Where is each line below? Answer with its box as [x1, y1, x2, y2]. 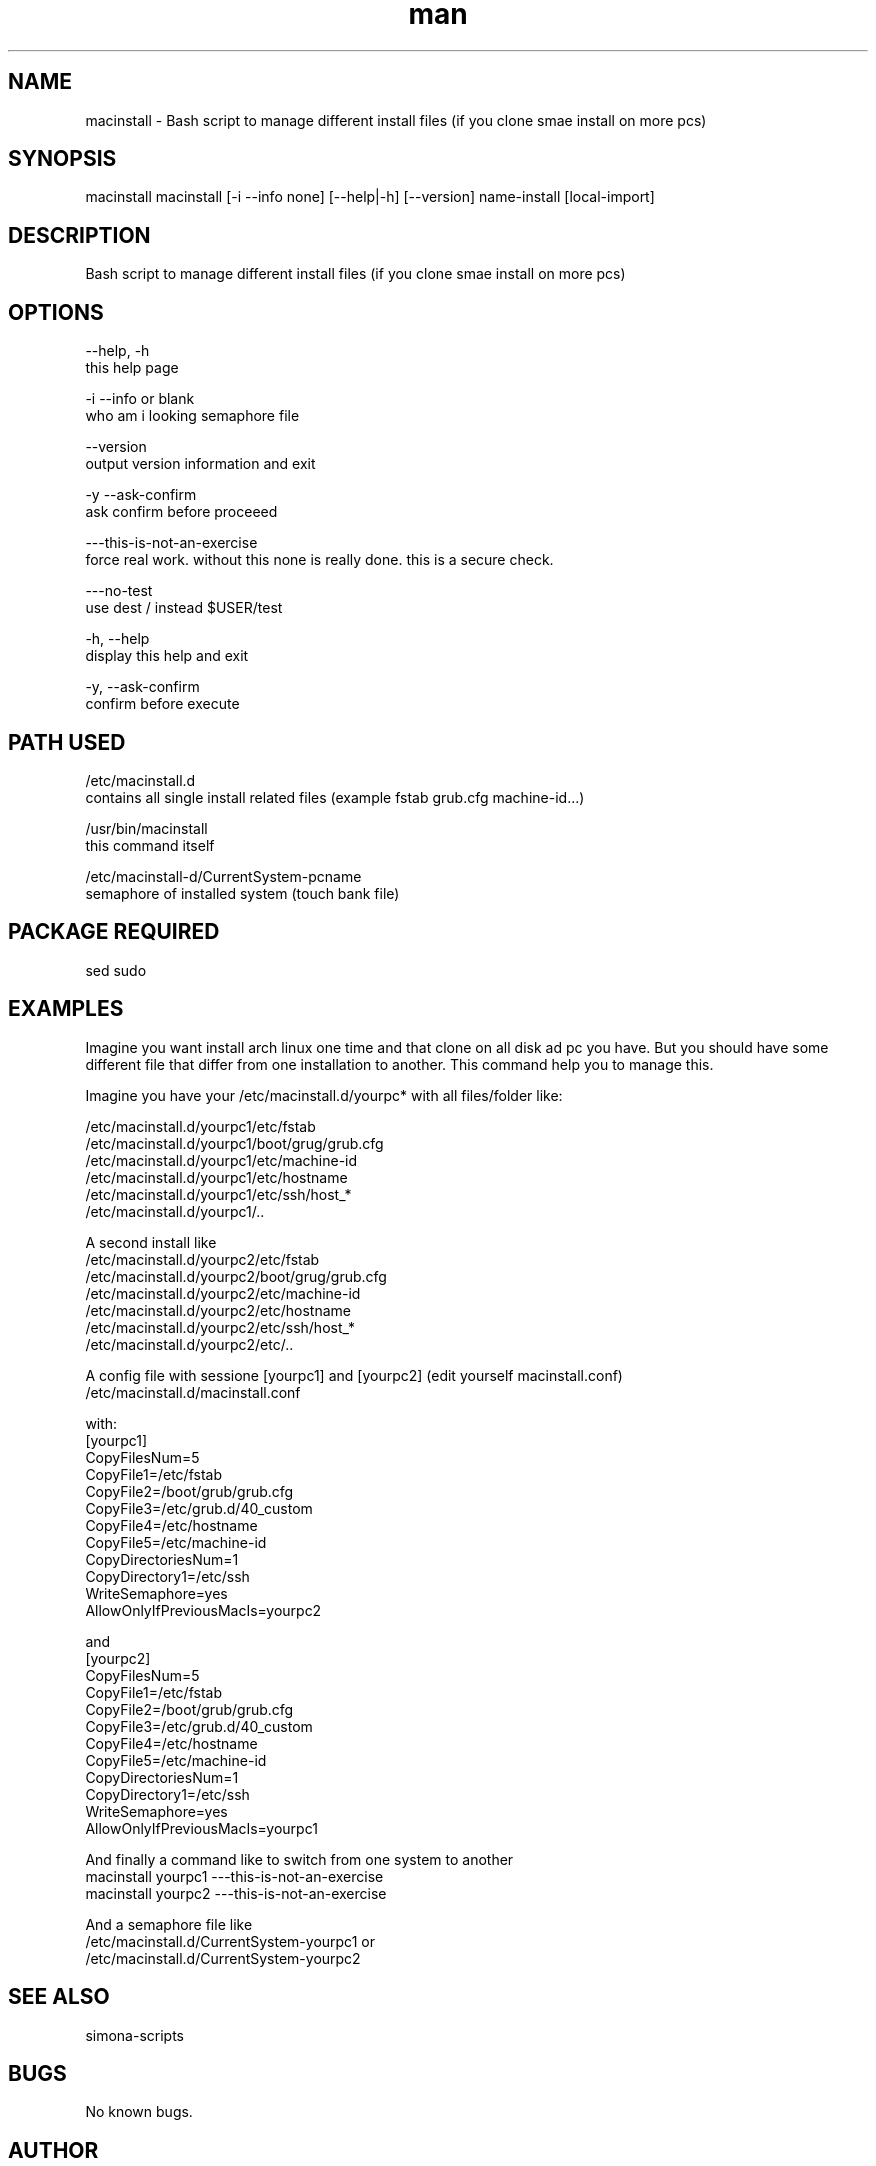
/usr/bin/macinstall [85, 819, 208, 837]
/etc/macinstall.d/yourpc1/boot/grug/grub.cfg [85, 1134, 384, 1152]
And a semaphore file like [85, 1915, 253, 1933]
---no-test [85, 582, 153, 600]
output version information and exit [85, 455, 316, 473]
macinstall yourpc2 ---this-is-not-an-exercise [85, 1884, 387, 1902]
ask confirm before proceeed [85, 503, 278, 521]
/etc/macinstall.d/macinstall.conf [85, 1383, 301, 1401]
